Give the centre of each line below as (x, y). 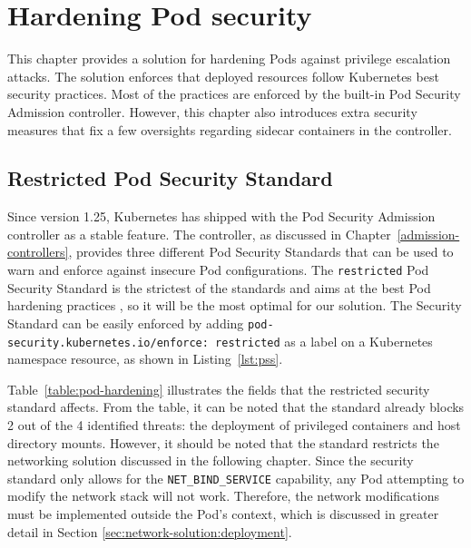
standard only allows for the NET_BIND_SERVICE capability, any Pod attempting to (236, 478)
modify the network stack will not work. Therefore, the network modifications (223, 496)
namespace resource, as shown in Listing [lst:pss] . (145, 359)
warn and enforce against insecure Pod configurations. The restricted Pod (218, 270)
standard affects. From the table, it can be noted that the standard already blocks (236, 407)
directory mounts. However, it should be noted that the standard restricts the (223, 442)
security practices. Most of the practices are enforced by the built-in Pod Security (234, 94)
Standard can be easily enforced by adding (126, 323)
